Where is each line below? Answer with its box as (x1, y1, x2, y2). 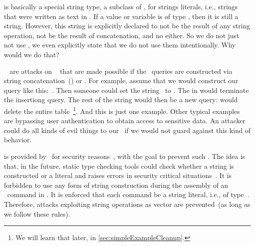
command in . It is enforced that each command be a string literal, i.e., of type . (7, 189, 250, 200)
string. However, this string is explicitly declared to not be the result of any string (4, 21, 250, 31)
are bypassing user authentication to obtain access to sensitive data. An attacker (4, 115, 246, 126)
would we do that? (4, 49, 60, 59)
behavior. (4, 134, 32, 145)
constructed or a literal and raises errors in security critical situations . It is (4, 170, 232, 180)
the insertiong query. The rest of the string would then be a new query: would (4, 94, 238, 105)
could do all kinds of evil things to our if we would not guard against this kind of (4, 125, 251, 135)
